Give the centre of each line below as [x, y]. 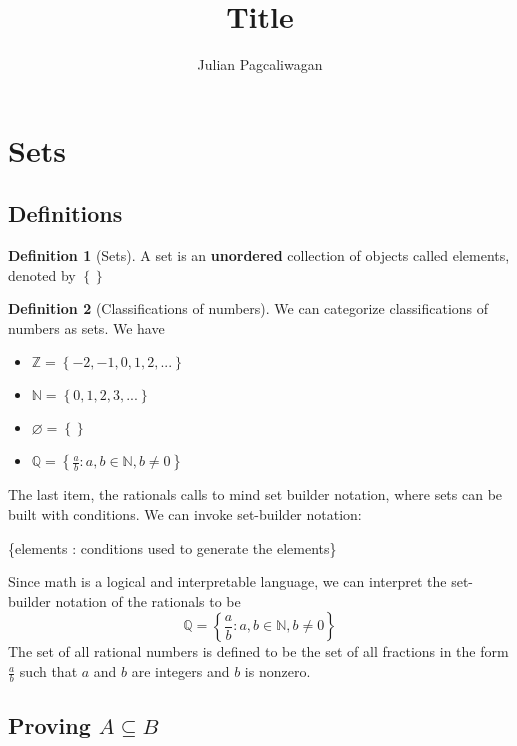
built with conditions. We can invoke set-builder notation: [185, 514]
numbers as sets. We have [86, 327]
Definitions [65, 213]
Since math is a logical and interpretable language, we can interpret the [227, 581]
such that [48, 671]
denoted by [42, 274]
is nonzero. [277, 671]
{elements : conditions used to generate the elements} [172, 547]
